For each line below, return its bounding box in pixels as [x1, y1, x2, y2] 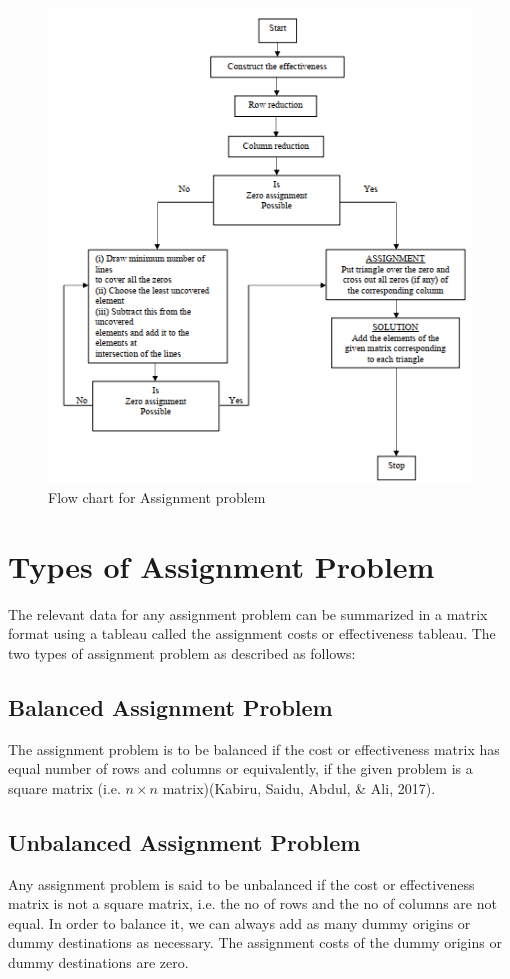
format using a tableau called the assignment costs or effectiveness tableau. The [8, 623, 496, 644]
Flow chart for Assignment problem [48, 486, 266, 507]
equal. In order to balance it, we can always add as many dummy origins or [8, 912, 471, 933]
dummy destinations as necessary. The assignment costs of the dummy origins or [8, 932, 502, 953]
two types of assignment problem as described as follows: [8, 642, 356, 663]
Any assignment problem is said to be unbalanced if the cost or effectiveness [8, 873, 475, 894]
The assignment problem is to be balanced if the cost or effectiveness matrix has [8, 738, 500, 759]
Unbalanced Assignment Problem [8, 826, 361, 857]
